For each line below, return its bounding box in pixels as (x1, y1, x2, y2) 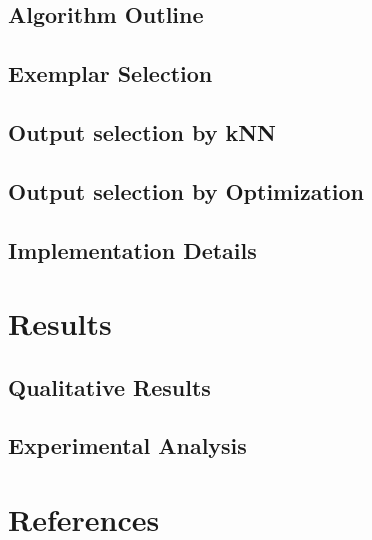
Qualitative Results (8, 371, 211, 402)
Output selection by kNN (8, 116, 277, 147)
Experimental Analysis (8, 430, 247, 461)
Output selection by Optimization (8, 175, 364, 206)
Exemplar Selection (8, 58, 213, 89)
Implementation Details (8, 234, 257, 265)
